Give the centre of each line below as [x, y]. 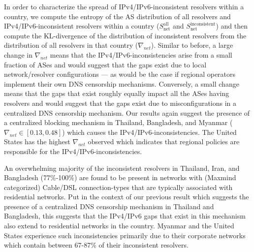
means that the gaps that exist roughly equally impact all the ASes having [117, 93]
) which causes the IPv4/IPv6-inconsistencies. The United [149, 132]
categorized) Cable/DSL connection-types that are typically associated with [118, 187]
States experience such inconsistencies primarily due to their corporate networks [125, 235]
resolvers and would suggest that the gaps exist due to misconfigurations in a [120, 103]
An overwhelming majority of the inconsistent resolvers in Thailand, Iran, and [122, 168]
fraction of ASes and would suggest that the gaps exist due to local [105, 64]
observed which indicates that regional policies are [164, 142]
